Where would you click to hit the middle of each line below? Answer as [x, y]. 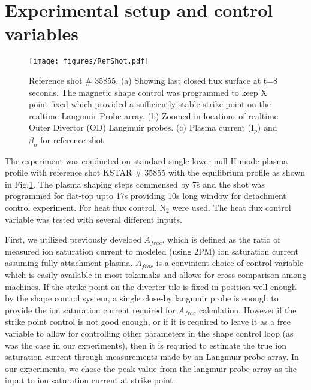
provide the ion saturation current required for [90, 309]
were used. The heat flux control [232, 207]
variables [42, 33]
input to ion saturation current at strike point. [90, 380]
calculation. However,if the [247, 309]
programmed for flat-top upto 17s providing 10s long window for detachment [146, 196]
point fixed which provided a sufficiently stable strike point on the [150, 104]
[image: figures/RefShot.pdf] [89, 61]
